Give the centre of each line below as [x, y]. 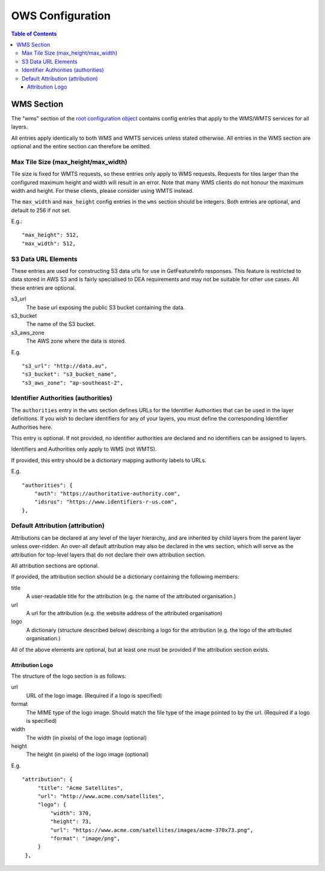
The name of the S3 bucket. [61, 324]
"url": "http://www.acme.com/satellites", [101, 796]
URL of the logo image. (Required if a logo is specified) [94, 695]
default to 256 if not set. [41, 210]
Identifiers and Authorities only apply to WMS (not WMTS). [84, 449]
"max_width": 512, [49, 243]
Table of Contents [34, 34]
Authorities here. [32, 427]
